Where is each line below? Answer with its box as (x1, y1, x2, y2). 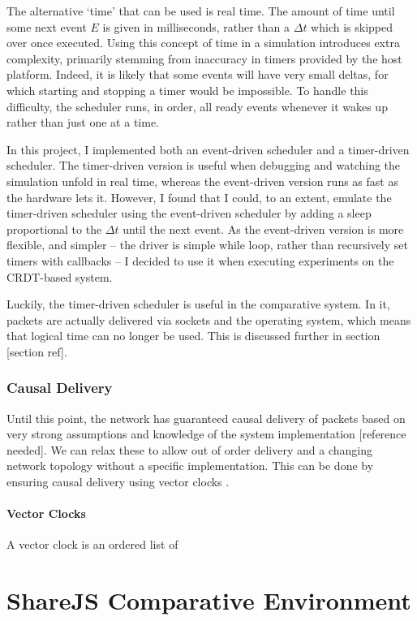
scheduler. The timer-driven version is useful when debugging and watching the (6, 157, 401, 174)
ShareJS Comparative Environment (6, 584, 411, 617)
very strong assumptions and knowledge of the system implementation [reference (6, 425, 406, 442)
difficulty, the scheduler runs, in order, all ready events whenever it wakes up (6, 97, 388, 114)
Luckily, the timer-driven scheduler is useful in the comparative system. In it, (6, 295, 390, 313)
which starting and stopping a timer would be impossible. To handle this (6, 81, 368, 98)
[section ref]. (6, 343, 67, 360)
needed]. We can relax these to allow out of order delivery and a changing (6, 441, 372, 458)
